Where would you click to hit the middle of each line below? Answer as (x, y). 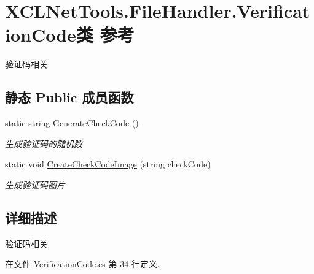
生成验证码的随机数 (44, 143)
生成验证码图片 (35, 184)
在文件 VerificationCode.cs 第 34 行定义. (82, 264)
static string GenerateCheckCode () (72, 123)
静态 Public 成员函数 (69, 97)
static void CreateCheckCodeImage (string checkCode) (108, 164)
